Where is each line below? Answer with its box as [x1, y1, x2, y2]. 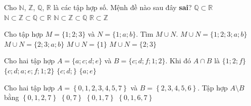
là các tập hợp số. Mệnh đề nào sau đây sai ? [53, 2, 192, 12]
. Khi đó [165, 55, 191, 66]
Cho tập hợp [4, 29, 43, 39]
